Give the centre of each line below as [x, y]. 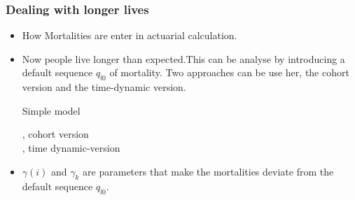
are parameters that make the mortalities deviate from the [208, 171]
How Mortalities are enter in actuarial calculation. [130, 35]
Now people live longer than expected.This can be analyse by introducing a [183, 58]
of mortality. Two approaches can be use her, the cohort [229, 72]
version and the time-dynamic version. [104, 87]
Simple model [51, 110]
